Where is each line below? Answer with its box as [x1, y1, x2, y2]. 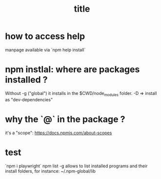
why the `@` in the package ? [5, 113, 125, 125]
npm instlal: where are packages [5, 64, 140, 75]
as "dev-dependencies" [5, 96, 53, 103]
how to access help [5, 31, 85, 42]
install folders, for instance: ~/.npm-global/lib [5, 168, 96, 174]
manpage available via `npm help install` [5, 47, 86, 53]
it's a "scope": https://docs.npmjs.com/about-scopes [5, 130, 112, 136]
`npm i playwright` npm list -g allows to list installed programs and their [5, 163, 148, 169]
